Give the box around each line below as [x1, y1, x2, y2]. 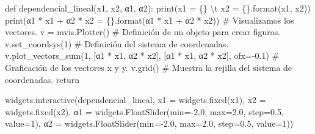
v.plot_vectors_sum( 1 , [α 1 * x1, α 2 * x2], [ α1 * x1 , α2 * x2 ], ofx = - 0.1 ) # [5, 49, 280, 62]
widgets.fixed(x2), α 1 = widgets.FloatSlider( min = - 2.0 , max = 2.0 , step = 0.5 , [5, 105, 284, 118]
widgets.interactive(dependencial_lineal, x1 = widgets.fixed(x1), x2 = [5, 93, 266, 106]
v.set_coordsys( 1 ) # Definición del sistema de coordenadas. [5, 37, 229, 50]
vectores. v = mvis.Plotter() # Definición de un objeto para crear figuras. [5, 25, 281, 38]
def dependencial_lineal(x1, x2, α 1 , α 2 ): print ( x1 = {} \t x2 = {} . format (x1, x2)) [5, 2, 311, 14]
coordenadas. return [5, 73, 79, 85]
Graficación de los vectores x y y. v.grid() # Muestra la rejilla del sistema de [5, 61, 292, 73]
